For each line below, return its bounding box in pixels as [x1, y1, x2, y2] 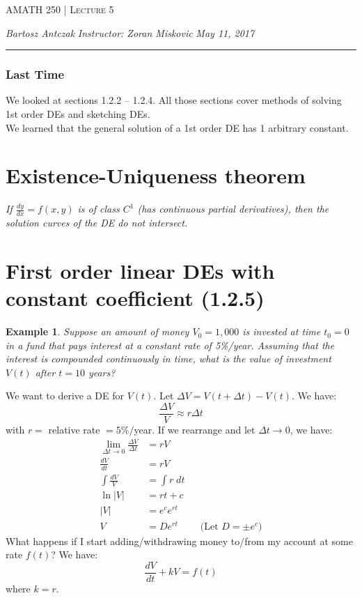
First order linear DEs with [6, 256, 275, 284]
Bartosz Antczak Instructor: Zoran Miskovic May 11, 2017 [6, 25, 255, 40]
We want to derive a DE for [6, 388, 125, 403]
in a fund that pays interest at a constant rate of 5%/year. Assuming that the [6, 337, 335, 352]
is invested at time [242, 324, 321, 339]
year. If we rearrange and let [134, 422, 255, 437]
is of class [77, 201, 120, 216]
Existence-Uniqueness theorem [6, 161, 306, 190]
